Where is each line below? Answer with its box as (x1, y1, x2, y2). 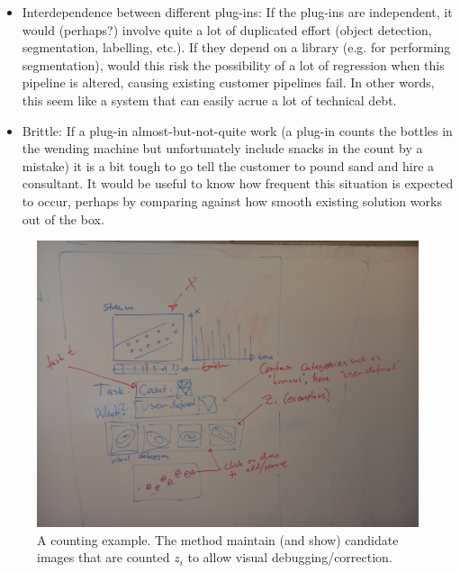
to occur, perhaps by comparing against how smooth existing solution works (22, 191, 442, 210)
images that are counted (37, 548, 170, 567)
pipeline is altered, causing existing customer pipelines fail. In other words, (22, 73, 435, 92)
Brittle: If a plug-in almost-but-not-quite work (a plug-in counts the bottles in (22, 121, 453, 140)
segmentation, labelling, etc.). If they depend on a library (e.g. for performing (22, 38, 451, 57)
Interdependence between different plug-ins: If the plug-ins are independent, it (22, 3, 453, 21)
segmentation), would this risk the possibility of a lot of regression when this (22, 55, 445, 74)
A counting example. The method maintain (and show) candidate (37, 530, 399, 549)
